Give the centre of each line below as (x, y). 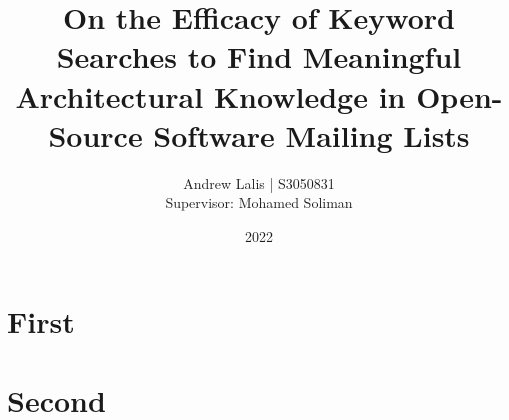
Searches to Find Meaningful (259, 56)
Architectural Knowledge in (210, 95)
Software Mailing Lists (311, 134)
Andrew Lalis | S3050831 (259, 182)
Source (95, 134)
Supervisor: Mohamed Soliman (259, 202)
